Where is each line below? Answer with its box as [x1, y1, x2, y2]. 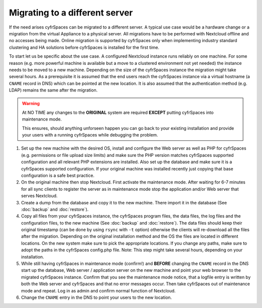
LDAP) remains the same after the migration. [9, 87, 98, 93]
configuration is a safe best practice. [21, 172, 95, 178]
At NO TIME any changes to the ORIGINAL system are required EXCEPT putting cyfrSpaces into [22, 109, 214, 115]
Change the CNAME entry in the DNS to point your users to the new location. [21, 294, 172, 300]
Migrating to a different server [9, 7, 133, 18]
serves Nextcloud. [21, 193, 58, 199]
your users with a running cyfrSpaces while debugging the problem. [22, 132, 158, 138]
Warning [22, 101, 40, 107]
